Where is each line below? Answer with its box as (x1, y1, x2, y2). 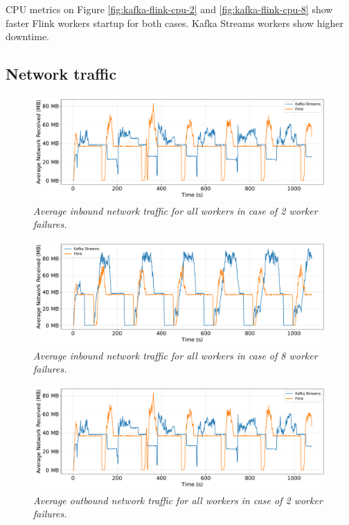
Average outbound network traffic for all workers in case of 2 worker (33, 492, 323, 507)
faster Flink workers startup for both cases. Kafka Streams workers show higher (6, 15, 344, 30)
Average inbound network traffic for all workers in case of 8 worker (33, 348, 318, 362)
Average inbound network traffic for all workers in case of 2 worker (33, 203, 318, 217)
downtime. (6, 29, 49, 44)
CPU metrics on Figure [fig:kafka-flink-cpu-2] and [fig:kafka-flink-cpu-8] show (6, 2, 333, 16)
